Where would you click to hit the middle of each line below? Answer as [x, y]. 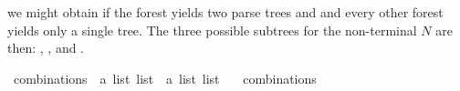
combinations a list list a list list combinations [165, 78]
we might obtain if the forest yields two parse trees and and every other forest [225, 12]
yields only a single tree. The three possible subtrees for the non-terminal [212, 30]
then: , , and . [46, 48]
